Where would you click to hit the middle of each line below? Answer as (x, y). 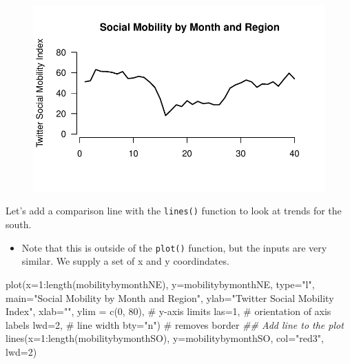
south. (19, 224)
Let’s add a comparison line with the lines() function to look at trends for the (174, 211)
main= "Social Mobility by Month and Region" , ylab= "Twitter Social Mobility (170, 297)
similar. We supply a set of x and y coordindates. (125, 261)
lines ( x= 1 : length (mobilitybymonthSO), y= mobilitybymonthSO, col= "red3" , (165, 338)
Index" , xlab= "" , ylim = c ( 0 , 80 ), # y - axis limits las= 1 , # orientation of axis (168, 311)
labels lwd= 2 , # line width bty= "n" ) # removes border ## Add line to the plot (175, 324)
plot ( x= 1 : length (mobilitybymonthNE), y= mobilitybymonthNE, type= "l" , (160, 284)
